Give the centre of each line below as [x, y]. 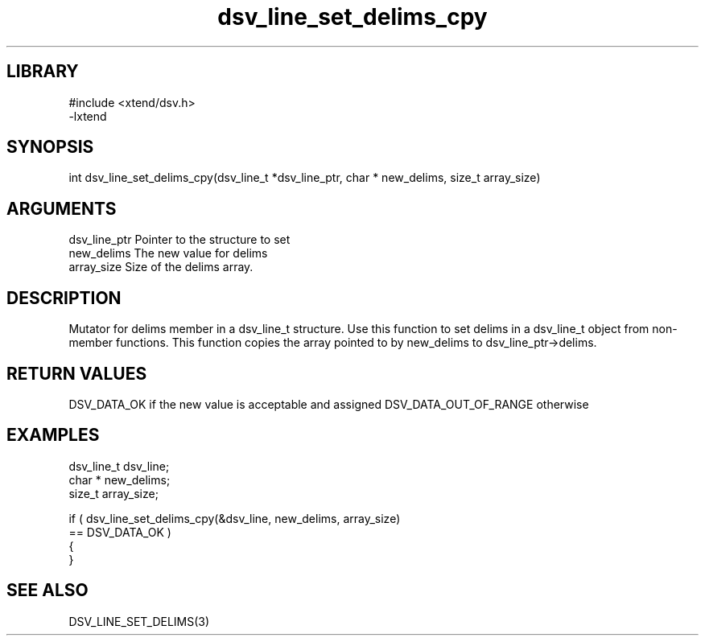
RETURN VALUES [77, 373]
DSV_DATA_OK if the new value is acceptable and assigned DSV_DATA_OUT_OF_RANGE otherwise [329, 404]
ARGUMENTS [62, 208]
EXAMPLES [53, 435]
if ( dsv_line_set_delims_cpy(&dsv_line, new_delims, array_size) [235, 518]
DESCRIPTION [64, 298]
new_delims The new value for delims [168, 253]
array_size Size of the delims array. [161, 267]
